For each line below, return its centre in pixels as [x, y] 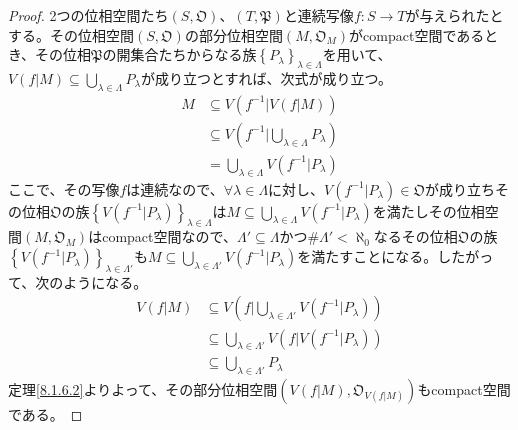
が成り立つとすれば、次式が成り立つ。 [266, 77]
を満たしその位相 [428, 210]
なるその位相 [415, 236]
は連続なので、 [175, 188]
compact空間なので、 [169, 236]
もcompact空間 [464, 389]
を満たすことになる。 [367, 256]
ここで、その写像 [64, 188]
